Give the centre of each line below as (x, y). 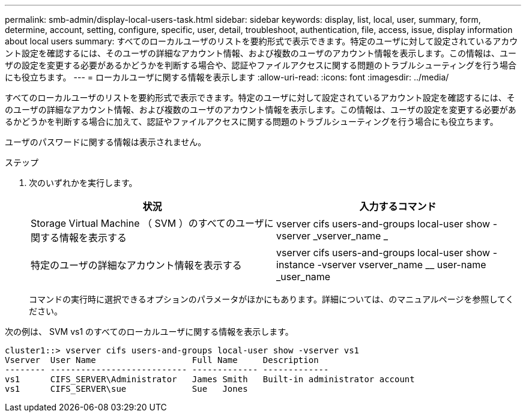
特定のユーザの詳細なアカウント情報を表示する (136, 265)
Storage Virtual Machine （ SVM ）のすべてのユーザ (147, 223)
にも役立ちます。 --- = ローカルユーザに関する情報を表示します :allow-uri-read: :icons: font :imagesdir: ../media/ (227, 77)
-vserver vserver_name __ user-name (402, 265)
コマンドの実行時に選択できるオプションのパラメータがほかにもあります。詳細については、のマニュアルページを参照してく (271, 299)
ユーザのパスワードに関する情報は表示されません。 (106, 142)
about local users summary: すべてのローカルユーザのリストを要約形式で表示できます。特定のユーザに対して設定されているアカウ (261, 41)
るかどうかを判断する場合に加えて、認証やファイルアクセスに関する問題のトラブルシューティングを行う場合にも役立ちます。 (252, 121)
